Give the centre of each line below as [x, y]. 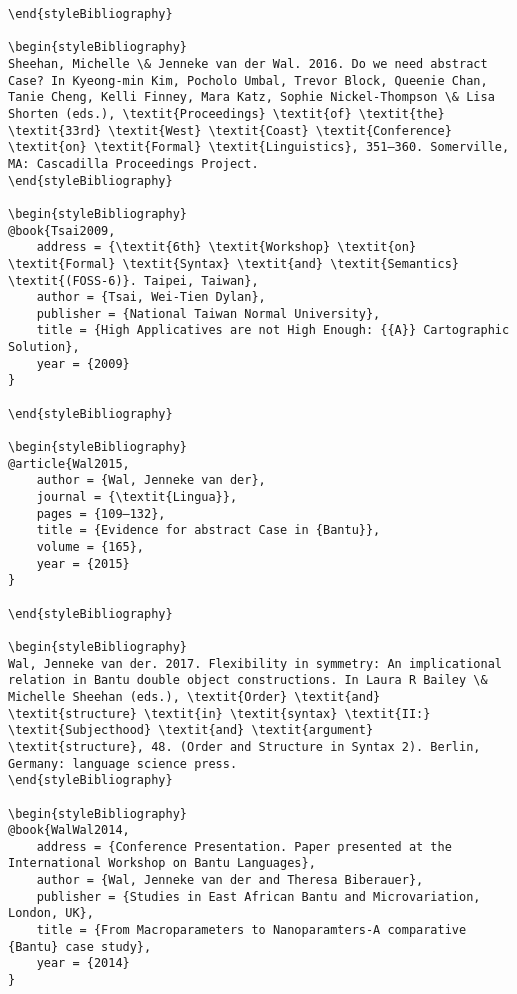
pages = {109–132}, [101, 513]
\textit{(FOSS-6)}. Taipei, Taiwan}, [133, 280]
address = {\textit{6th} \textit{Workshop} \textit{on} [226, 247]
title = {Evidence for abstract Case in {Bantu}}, [208, 530]
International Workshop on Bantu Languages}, [162, 863]
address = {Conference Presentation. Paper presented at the [244, 846]
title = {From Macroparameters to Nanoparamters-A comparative [251, 930]
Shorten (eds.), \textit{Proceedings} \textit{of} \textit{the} [226, 113]
